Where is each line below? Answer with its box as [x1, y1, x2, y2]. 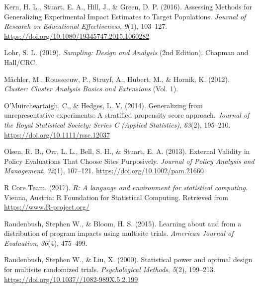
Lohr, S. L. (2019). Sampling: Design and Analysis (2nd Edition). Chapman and [4, 47, 249, 58]
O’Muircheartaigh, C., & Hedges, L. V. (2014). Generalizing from [4, 100, 203, 110]
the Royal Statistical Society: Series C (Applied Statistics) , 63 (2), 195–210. [4, 119, 231, 130]
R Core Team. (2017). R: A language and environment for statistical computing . [4, 182, 248, 192]
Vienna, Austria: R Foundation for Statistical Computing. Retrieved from [4, 192, 228, 202]
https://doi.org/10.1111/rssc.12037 [4, 129, 110, 140]
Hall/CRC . [4, 57, 37, 67]
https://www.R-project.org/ [4, 202, 89, 212]
